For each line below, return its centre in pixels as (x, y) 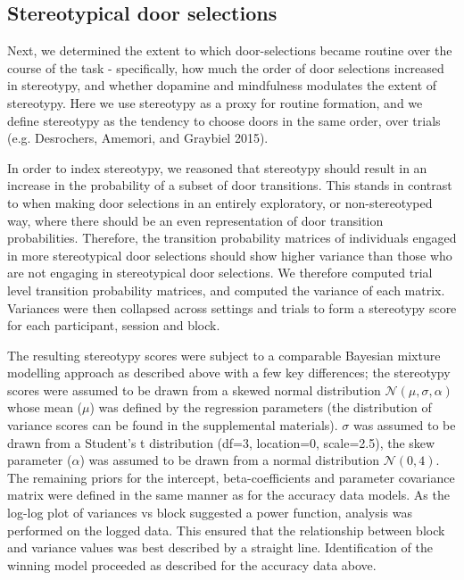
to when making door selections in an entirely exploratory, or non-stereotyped (220, 202)
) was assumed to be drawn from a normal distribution (230, 460)
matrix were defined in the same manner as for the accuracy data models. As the (228, 495)
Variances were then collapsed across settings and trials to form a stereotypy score (232, 307)
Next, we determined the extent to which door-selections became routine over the (230, 50)
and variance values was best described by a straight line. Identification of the (220, 547)
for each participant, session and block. (114, 325)
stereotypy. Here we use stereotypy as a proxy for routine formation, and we (215, 102)
